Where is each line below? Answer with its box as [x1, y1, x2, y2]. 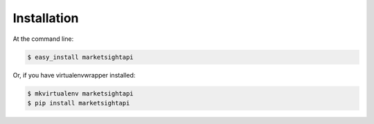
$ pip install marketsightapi [27, 99, 130, 107]
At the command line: [12, 35, 74, 43]
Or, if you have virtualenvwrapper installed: [12, 71, 136, 79]
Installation [12, 10, 79, 26]
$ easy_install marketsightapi [27, 53, 134, 61]
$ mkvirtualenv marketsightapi [27, 89, 134, 97]
